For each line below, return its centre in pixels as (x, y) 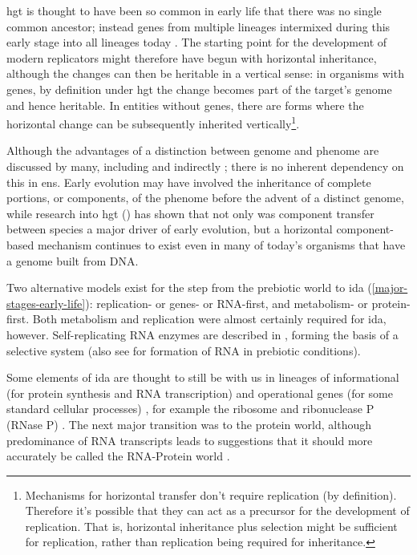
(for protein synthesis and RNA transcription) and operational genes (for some (200, 393)
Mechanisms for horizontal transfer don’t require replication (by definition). (211, 494)
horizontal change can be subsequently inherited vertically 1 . (153, 122)
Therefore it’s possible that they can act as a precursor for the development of (217, 510)
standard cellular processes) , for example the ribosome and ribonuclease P (190, 409)
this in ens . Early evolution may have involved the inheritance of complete (189, 182)
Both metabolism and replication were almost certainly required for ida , (209, 319)
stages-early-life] (46, 303)
